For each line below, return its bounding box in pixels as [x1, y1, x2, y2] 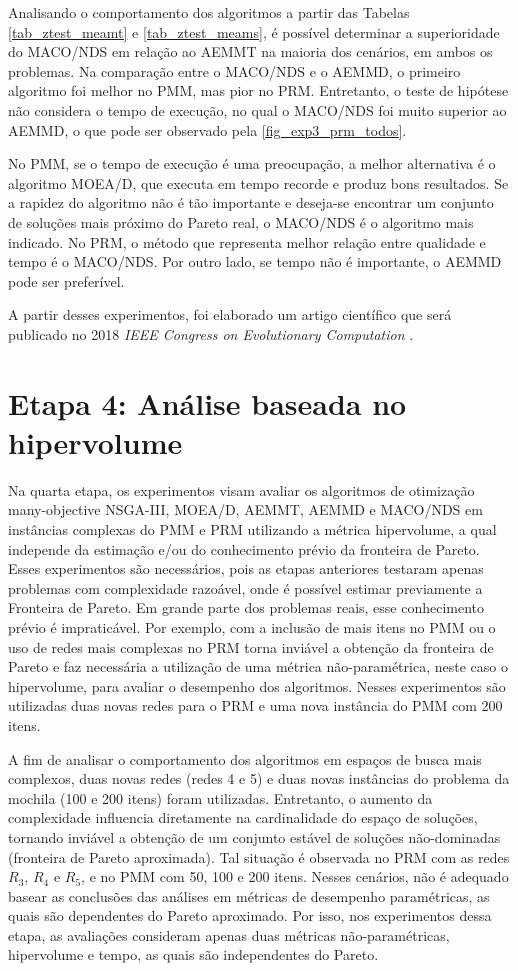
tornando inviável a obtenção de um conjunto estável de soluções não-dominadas [8, 826, 501, 847]
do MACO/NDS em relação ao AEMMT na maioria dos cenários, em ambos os [8, 41, 493, 62]
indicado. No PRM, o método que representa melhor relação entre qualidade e [8, 231, 486, 252]
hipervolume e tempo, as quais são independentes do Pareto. [8, 944, 379, 965]
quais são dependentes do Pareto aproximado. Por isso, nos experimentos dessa [8, 905, 492, 926]
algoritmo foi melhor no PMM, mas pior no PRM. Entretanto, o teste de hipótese [8, 80, 509, 101]
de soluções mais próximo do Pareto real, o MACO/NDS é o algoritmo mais [8, 211, 474, 232]
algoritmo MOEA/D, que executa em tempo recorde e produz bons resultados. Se [8, 172, 509, 193]
